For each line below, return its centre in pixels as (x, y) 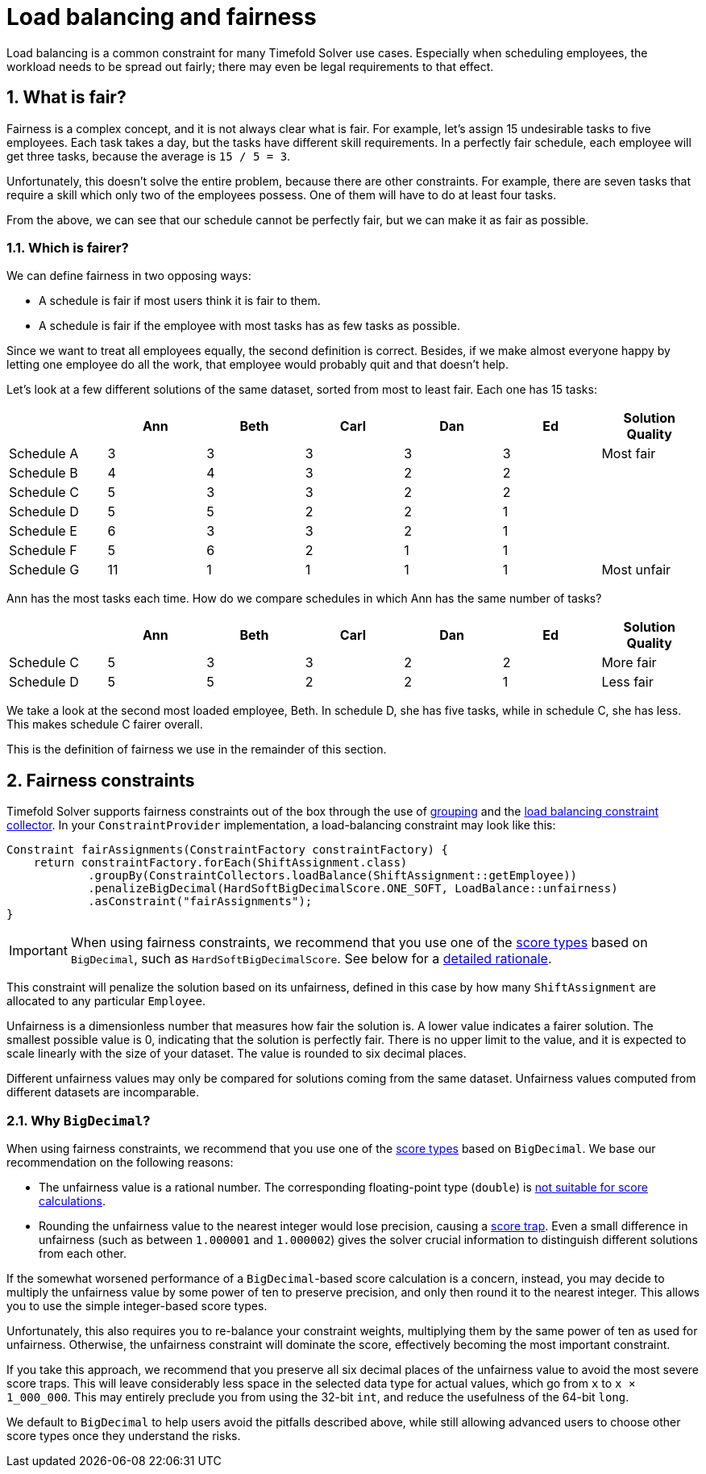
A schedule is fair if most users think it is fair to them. (180, 301)
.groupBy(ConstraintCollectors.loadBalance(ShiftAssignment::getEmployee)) (333, 876)
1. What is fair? (66, 98)
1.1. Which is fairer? (68, 247)
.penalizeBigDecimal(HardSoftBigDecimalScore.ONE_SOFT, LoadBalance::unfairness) (353, 889)
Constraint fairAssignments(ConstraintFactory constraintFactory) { (227, 850)
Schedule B (44, 473)
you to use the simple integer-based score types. (137, 1305)
